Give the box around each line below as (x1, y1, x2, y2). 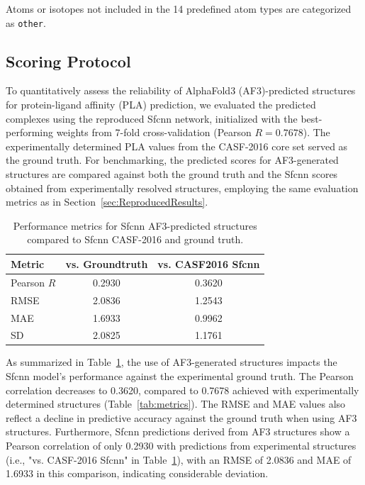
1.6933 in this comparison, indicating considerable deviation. (6, 466, 269, 481)
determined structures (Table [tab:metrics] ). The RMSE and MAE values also (6, 396, 346, 411)
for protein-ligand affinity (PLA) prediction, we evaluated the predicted (6, 97, 316, 112)
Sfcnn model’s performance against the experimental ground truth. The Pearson (6, 369, 354, 384)
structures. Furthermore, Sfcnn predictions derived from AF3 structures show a (6, 424, 350, 439)
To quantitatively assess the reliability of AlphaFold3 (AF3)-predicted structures (6, 83, 356, 98)
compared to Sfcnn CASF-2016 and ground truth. (27, 232, 244, 247)
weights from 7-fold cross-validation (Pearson (56, 125, 252, 140)
